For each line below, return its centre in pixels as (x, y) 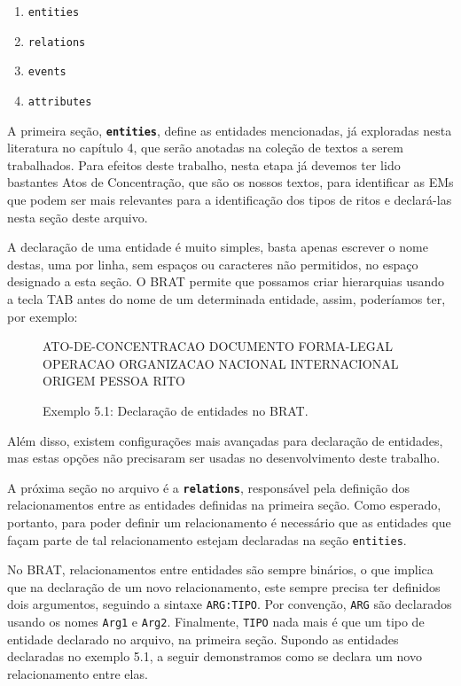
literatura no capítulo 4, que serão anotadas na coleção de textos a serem (205, 148)
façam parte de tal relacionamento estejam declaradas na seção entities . (207, 539)
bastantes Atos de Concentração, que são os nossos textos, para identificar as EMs (230, 182)
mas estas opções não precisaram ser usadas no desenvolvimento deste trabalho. (224, 458)
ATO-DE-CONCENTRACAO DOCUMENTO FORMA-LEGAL (218, 346)
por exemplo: (43, 316)
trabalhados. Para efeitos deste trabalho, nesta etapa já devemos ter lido (204, 164)
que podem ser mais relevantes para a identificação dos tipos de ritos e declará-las (230, 200)
